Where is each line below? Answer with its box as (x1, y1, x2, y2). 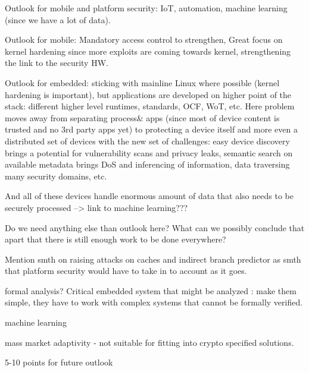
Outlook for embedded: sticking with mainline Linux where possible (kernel (5, 76, 280, 89)
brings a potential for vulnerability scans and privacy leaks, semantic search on (5, 146, 293, 159)
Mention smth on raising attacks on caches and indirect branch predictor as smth (5, 253, 301, 265)
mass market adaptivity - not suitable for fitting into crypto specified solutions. (5, 336, 294, 348)
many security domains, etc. (5, 169, 107, 182)
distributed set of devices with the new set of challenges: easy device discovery (5, 134, 290, 147)
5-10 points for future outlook (5, 356, 113, 368)
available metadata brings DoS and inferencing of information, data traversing (5, 158, 290, 171)
